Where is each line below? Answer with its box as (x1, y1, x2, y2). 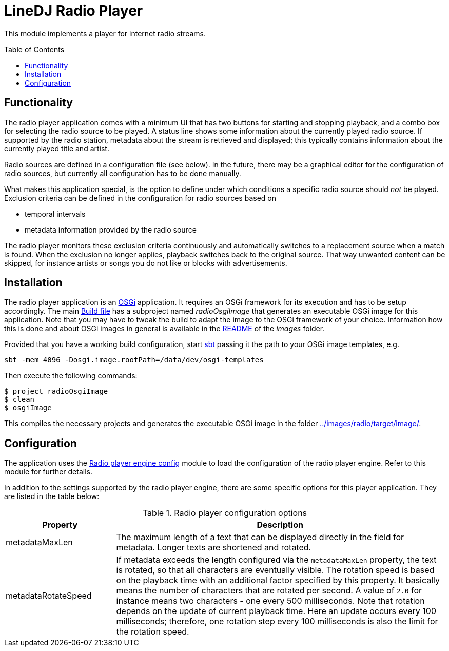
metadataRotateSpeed (6, 590, 92, 601)
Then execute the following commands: (4, 371, 138, 380)
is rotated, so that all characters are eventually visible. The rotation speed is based (116, 565, 435, 576)
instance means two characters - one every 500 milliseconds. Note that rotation (116, 596, 425, 606)
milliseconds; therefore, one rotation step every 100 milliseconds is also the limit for (116, 616, 438, 627)
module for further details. (4, 467, 92, 476)
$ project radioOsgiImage (4, 387, 108, 396)
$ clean (4, 395, 35, 404)
